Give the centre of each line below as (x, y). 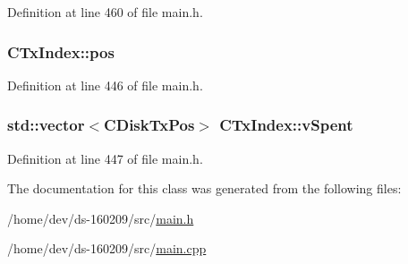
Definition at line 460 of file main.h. (105, 12)
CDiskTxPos (149, 125)
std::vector (46, 125)
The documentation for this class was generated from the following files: (204, 188)
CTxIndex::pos (61, 51)
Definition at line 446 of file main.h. (105, 85)
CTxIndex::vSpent (286, 125)
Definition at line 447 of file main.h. (105, 158)
